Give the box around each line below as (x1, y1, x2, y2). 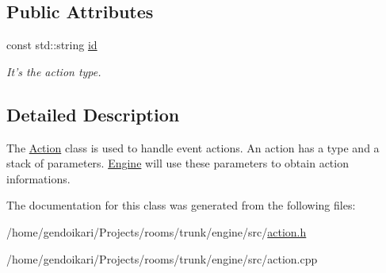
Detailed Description (6, 102, 180, 126)
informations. (6, 170, 71, 186)
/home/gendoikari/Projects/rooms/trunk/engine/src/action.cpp (6, 250, 318, 267)
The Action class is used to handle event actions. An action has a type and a (6, 139, 380, 156)
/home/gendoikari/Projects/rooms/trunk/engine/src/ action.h (6, 223, 307, 240)
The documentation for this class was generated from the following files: (6, 197, 356, 213)
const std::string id (6, 37, 97, 53)
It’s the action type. (6, 63, 101, 79)
